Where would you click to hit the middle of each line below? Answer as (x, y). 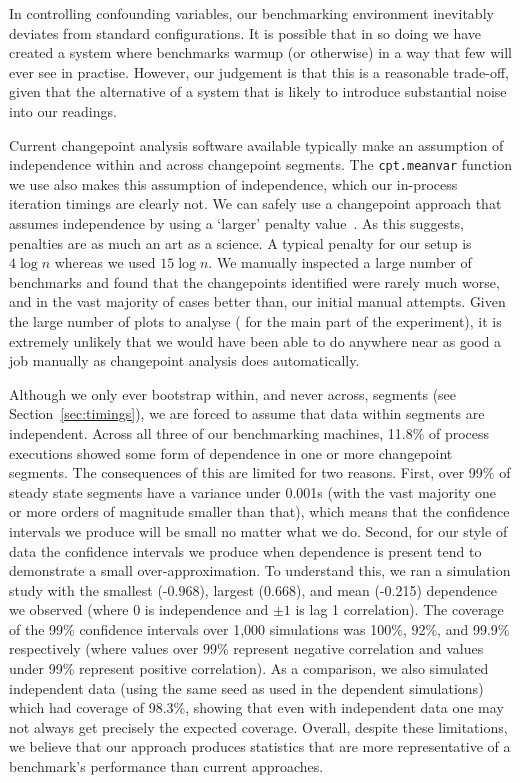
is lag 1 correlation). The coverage (399, 609)
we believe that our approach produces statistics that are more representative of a (260, 746)
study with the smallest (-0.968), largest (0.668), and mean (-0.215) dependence (253, 589)
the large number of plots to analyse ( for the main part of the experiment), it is (255, 320)
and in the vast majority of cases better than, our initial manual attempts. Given (257, 301)
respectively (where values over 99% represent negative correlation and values (246, 648)
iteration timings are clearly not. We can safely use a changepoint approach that (255, 203)
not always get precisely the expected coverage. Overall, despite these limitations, (258, 726)
